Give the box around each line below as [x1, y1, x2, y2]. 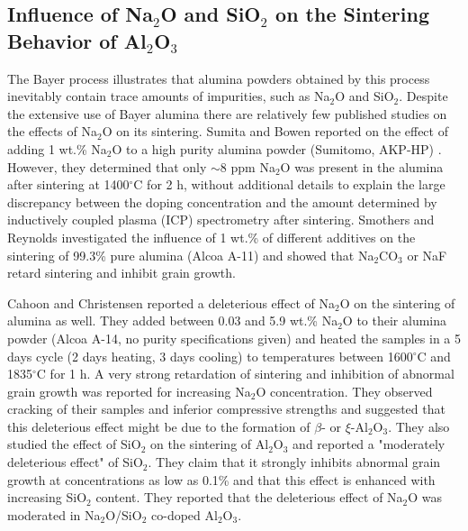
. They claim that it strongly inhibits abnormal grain [148, 453, 441, 471]
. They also [388, 417, 450, 435]
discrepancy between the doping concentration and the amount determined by [7, 192, 437, 211]
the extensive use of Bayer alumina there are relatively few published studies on [7, 104, 447, 123]
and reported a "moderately [292, 435, 445, 453]
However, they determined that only [7, 157, 207, 176]
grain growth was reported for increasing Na [7, 381, 251, 400]
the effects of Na [7, 122, 97, 141]
